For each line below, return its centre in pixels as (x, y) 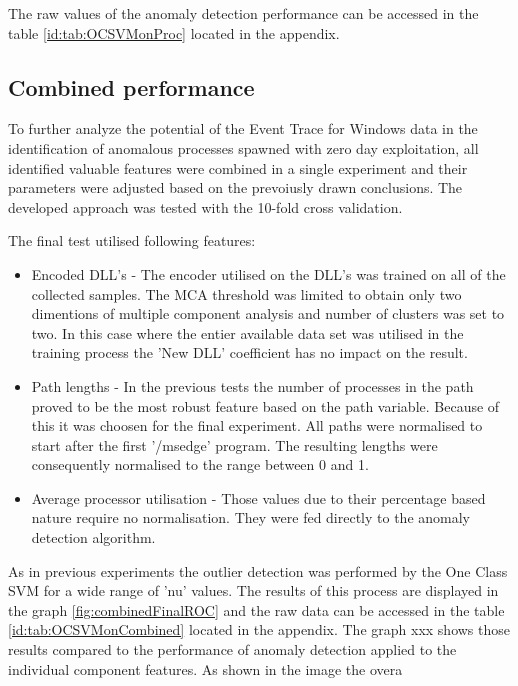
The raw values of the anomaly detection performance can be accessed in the (243, 13)
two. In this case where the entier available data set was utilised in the (247, 332)
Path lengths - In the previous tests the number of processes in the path (252, 385)
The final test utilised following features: (132, 240)
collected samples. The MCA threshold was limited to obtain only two (246, 293)
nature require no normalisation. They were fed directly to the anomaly (251, 517)
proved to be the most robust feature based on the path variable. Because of (265, 405)
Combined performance (131, 86)
